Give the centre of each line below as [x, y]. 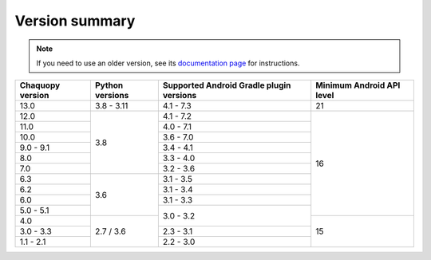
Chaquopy [40, 85]
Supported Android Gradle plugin [227, 85]
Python [109, 85]
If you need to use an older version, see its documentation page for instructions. [168, 63]
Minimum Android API [358, 85]
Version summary [75, 21]
